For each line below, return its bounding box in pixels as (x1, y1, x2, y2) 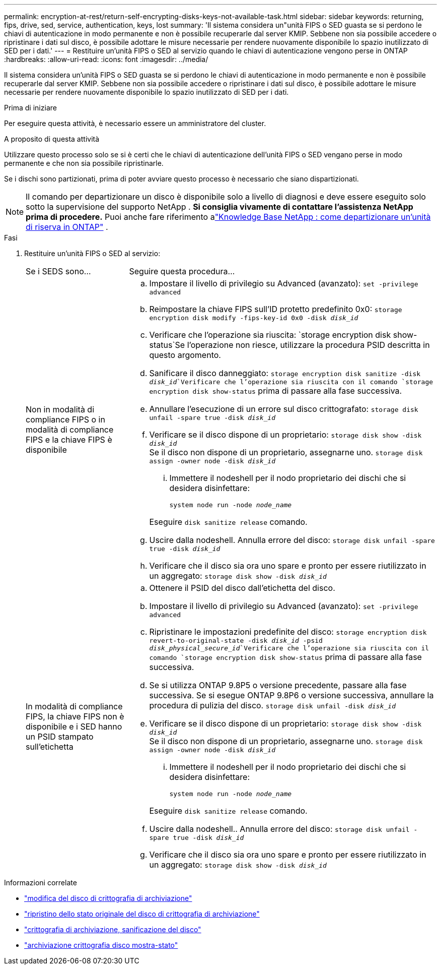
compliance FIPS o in (26, 414, 105, 425)
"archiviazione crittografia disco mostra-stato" (24, 941, 178, 949)
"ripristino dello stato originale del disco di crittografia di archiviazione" (24, 910, 260, 918)
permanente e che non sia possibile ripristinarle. (4, 159, 164, 167)
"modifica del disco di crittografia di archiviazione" (24, 894, 192, 902)
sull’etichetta (26, 741, 73, 752)
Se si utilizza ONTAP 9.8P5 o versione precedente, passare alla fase (149, 680, 407, 690)
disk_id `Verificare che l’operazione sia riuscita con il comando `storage (149, 378, 433, 386)
